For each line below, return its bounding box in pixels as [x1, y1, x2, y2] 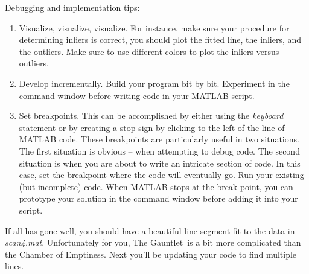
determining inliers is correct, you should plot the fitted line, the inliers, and [19, 33, 302, 46]
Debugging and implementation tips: [5, 1, 140, 13]
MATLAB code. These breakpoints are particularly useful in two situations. [19, 133, 299, 145]
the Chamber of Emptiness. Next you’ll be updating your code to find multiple [5, 247, 297, 260]
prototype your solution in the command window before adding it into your [19, 192, 298, 205]
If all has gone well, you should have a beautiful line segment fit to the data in [5, 224, 295, 237]
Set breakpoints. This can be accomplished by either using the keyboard [19, 109, 284, 122]
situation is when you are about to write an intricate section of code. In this [19, 156, 301, 169]
